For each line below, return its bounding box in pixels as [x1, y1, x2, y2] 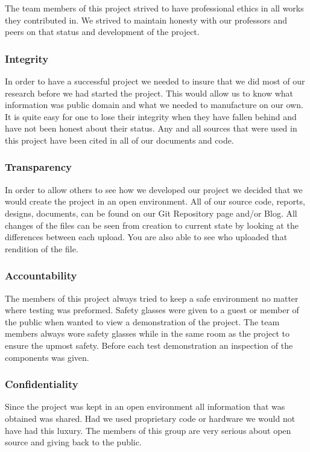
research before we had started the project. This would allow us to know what [5, 86, 294, 99]
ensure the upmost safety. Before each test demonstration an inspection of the [5, 339, 293, 351]
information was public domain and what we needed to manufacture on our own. [5, 98, 303, 111]
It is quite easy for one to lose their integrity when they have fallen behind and [5, 110, 297, 123]
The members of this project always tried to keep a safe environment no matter [5, 291, 299, 304]
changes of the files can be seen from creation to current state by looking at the [5, 218, 299, 231]
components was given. [5, 351, 89, 363]
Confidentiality [5, 377, 78, 392]
